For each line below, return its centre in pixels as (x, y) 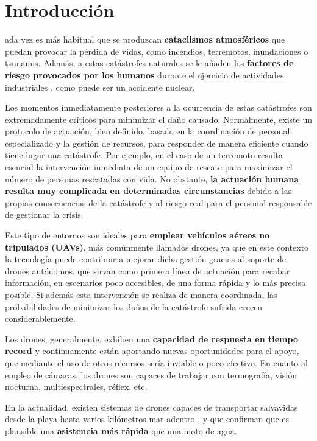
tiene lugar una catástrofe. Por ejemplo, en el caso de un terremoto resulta (144, 155)
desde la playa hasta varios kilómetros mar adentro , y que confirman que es (147, 419)
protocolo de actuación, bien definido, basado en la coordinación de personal (148, 131)
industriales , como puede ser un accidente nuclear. (100, 87)
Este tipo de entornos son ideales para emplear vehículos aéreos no (137, 235)
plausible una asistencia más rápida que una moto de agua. (121, 430)
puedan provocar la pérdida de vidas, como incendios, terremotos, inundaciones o (157, 51)
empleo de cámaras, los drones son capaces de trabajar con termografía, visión (151, 374)
